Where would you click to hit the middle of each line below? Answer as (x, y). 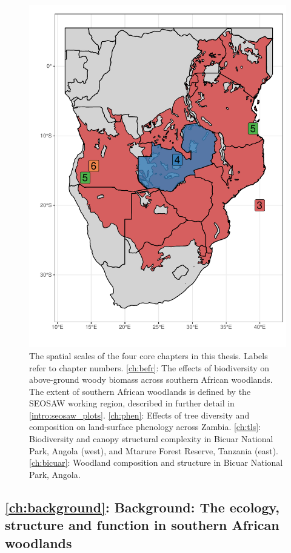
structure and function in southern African (142, 525)
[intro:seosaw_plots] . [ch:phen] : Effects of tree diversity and (139, 415)
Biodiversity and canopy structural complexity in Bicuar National (151, 439)
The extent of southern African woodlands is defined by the (140, 391)
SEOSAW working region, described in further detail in (132, 403)
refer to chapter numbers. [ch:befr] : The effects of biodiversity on (149, 367)
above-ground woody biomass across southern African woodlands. (151, 379)
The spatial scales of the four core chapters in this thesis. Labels (149, 355)
